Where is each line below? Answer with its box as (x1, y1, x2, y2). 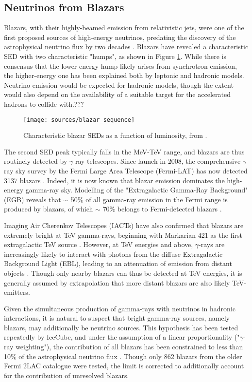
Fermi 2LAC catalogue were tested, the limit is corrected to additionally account (4, 361, 244, 371)
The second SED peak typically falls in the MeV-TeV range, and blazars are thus (4, 146, 245, 156)
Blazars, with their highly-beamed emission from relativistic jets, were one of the (4, 22, 244, 33)
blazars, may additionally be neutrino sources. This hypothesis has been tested (4, 322, 238, 332)
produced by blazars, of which (4, 204, 93, 214)
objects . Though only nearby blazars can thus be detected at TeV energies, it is (4, 267, 242, 278)
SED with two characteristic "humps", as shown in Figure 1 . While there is (4, 51, 227, 61)
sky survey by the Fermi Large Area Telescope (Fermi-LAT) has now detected (16, 165, 248, 175)
